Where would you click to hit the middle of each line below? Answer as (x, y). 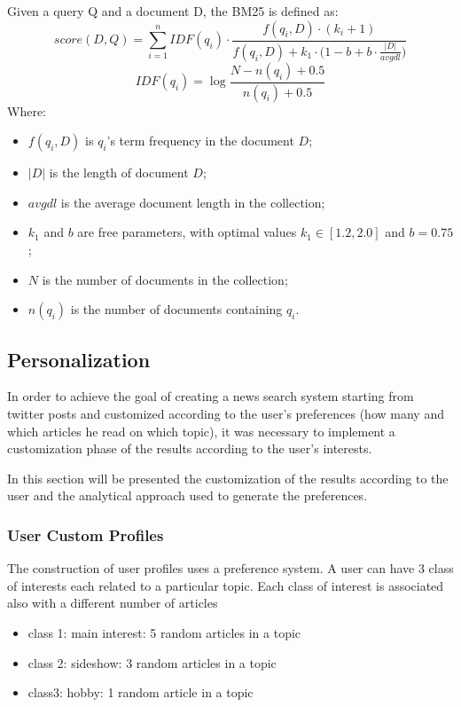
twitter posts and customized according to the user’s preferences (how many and (226, 414)
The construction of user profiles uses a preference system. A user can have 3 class (230, 568)
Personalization (79, 359)
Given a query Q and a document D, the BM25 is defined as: (173, 11)
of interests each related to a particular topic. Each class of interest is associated (226, 585)
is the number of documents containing (176, 309)
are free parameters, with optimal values (187, 232)
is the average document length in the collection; (193, 202)
